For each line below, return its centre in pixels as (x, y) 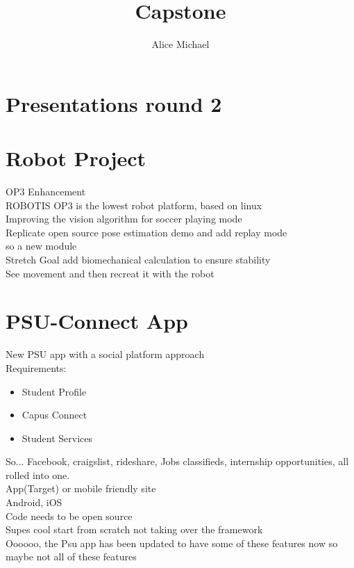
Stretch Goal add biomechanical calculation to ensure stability (138, 259)
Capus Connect (54, 415)
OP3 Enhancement (46, 192)
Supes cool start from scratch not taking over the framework (134, 529)
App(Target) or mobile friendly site (81, 488)
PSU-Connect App (97, 321)
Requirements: (36, 367)
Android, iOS (34, 502)
